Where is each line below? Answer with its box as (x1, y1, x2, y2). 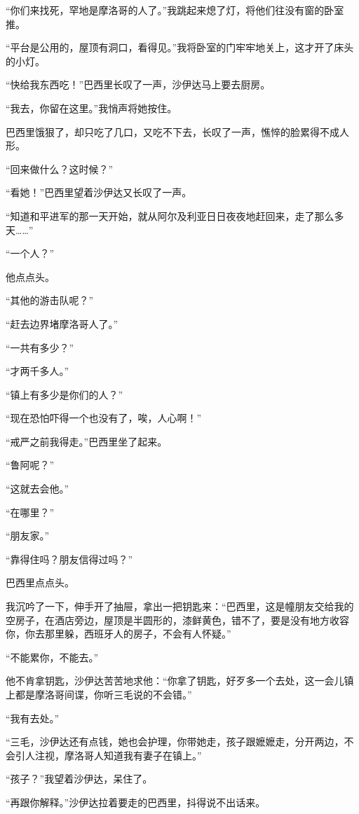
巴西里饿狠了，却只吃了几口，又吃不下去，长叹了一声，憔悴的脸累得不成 (6, 124, 339, 139)
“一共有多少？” (6, 340, 74, 354)
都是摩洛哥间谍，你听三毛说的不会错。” (15, 687, 192, 701)
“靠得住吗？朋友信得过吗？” (6, 551, 133, 566)
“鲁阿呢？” (6, 457, 55, 472)
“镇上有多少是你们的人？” (6, 387, 123, 401)
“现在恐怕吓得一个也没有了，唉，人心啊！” (6, 411, 202, 425)
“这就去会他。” (6, 481, 69, 496)
